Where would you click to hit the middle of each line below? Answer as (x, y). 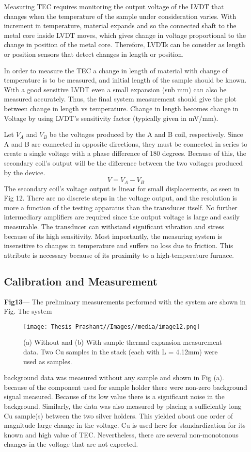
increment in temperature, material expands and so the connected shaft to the (120, 25)
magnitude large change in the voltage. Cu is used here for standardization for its (125, 425)
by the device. (25, 172)
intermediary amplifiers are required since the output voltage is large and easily (122, 217)
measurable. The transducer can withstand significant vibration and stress (114, 226)
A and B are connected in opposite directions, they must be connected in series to (126, 143)
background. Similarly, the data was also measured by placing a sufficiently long (123, 406)
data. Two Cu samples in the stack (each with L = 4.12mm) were (120, 351)
